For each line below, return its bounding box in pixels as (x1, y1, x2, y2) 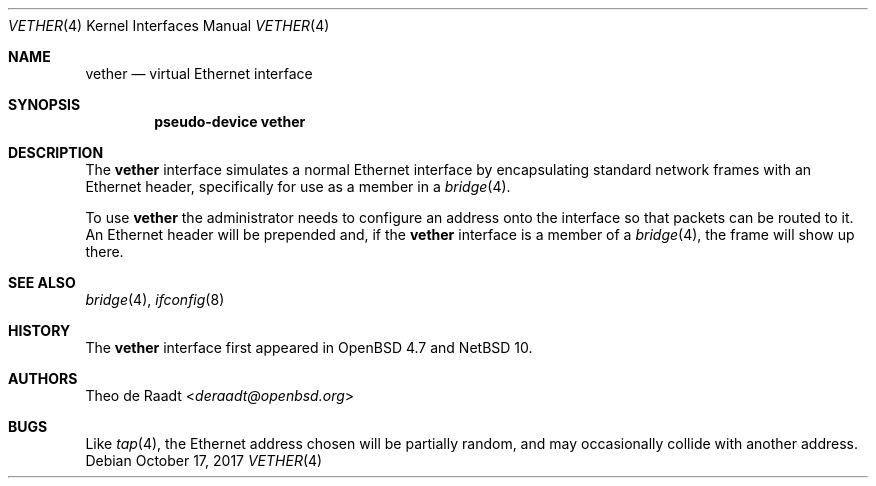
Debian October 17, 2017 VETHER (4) (85, 452, 323, 469)
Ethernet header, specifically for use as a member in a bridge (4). (85, 178, 511, 195)
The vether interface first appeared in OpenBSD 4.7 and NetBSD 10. (85, 339, 533, 356)
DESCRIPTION (8, 144, 104, 161)
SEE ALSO (8, 274, 76, 291)
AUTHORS (8, 370, 78, 387)
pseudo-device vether (154, 113, 306, 130)
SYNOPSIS (8, 96, 81, 113)
